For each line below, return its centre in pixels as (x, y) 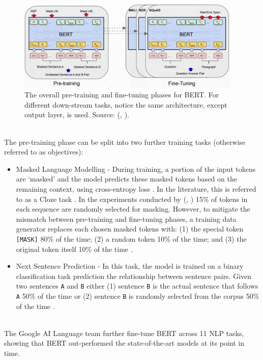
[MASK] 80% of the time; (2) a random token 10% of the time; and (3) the (131, 238)
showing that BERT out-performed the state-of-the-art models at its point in (124, 343)
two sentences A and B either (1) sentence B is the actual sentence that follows (137, 286)
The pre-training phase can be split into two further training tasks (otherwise (125, 142)
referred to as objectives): (44, 152)
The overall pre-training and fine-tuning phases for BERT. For (122, 95)
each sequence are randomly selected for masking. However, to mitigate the (133, 209)
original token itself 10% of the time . (74, 249)
